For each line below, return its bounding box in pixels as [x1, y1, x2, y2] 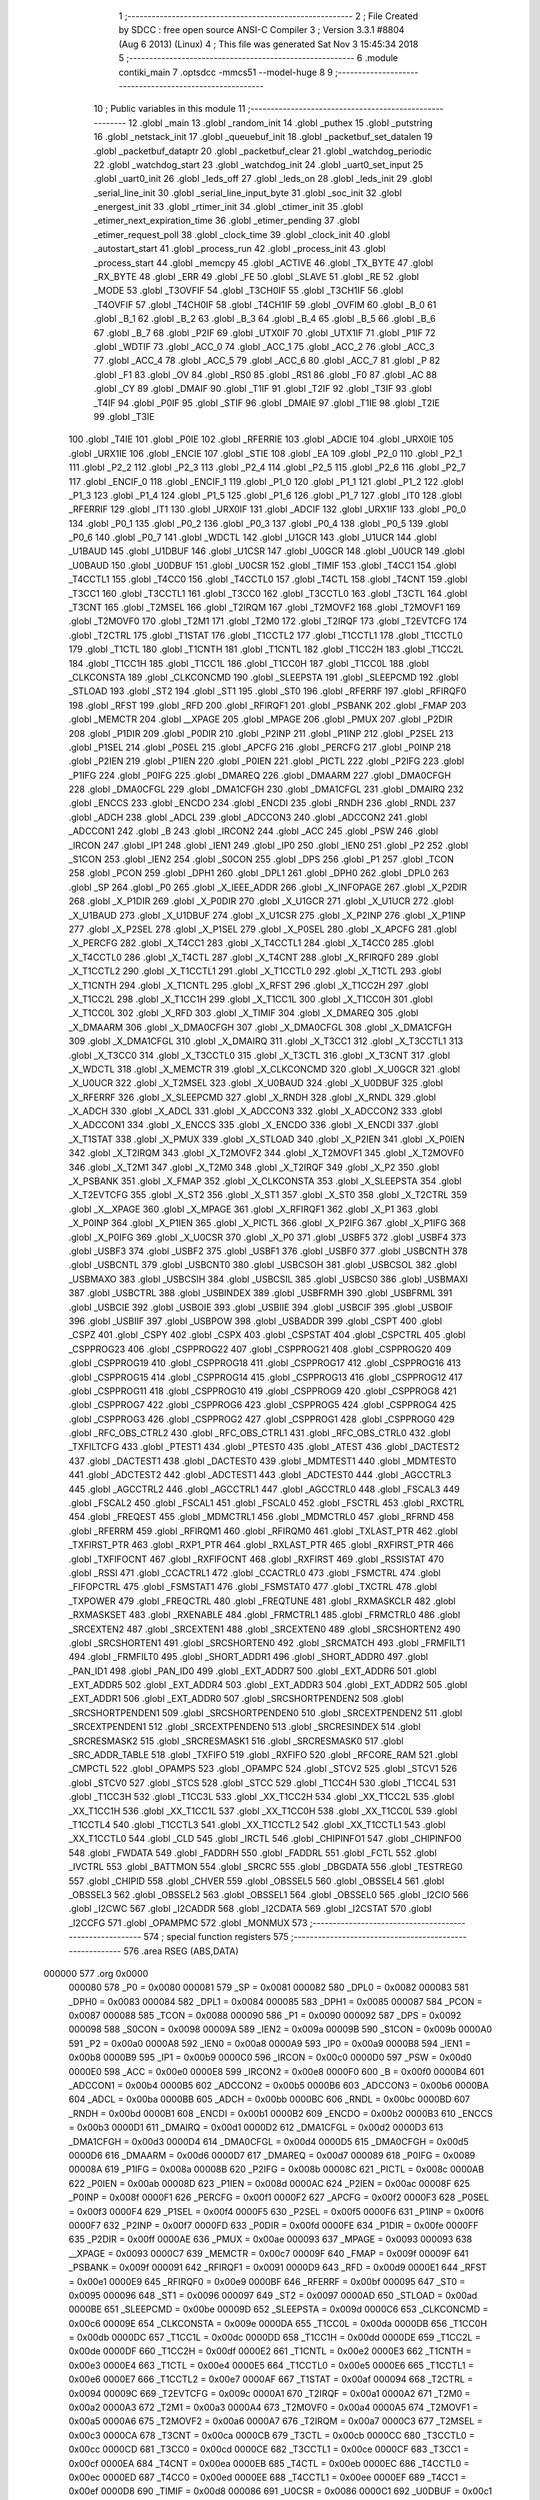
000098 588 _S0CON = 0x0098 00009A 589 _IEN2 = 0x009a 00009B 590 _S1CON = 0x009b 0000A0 [68, 2023, 493, 2035]
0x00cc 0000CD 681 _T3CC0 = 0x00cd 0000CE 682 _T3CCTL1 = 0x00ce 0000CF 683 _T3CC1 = [68, 2443, 470, 2455]
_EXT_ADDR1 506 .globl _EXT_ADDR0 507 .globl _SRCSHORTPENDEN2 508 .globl [68, 1693, 404, 1705]
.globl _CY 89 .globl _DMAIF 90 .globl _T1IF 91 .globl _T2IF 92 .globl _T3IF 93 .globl [93, 383, 432, 395]
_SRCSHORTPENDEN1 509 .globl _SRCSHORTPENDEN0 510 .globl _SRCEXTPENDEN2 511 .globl [68, 1706, 463, 1719]
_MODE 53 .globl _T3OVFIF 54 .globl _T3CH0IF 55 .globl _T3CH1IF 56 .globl [93, 285, 404, 297]
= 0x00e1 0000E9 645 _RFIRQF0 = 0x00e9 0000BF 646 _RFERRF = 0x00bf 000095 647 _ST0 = [68, 2275, 466, 2287]
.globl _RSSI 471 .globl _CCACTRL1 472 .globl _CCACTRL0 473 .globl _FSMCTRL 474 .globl [68, 1566, 442, 1579]
